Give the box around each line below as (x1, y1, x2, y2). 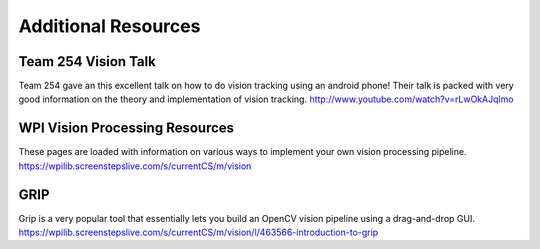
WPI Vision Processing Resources (18, 120, 235, 137)
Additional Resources (18, 15, 201, 37)
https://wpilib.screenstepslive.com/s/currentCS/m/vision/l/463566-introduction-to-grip (18, 226, 379, 239)
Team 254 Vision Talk (18, 53, 157, 70)
